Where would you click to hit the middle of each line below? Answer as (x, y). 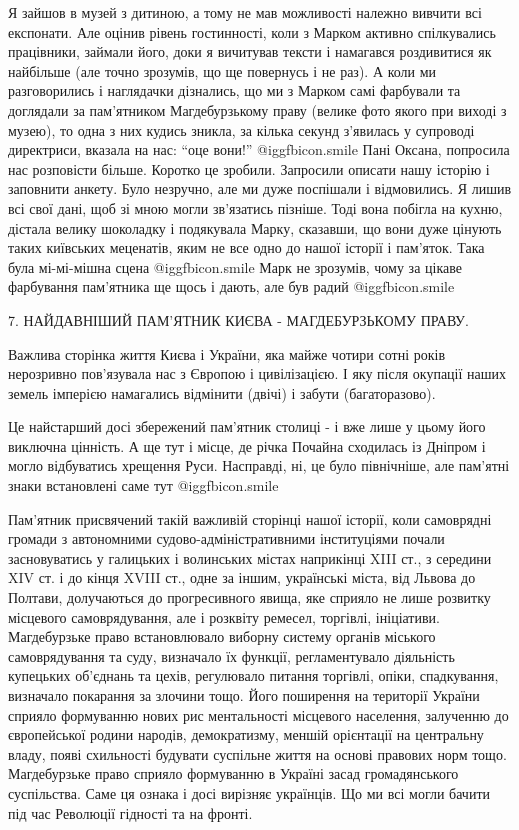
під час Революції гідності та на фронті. (130, 812)
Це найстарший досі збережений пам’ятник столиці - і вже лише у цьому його (247, 426)
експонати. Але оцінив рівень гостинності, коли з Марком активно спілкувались (252, 31)
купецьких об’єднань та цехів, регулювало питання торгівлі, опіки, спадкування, (253, 675)
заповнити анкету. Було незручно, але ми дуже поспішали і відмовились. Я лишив (260, 188)
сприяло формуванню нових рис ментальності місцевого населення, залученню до (258, 714)
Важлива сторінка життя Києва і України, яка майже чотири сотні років (226, 353)
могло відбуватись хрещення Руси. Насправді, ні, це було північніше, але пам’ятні (259, 465)
